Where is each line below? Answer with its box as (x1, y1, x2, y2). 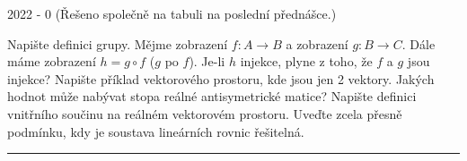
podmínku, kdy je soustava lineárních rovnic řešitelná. (7, 122, 304, 140)
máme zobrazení (7, 52, 96, 71)
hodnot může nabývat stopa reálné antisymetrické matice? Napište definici (7, 87, 417, 106)
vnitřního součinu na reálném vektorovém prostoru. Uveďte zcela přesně (7, 104, 402, 123)
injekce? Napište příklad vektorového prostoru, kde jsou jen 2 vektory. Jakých (7, 69, 435, 88)
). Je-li (189, 52, 225, 71)
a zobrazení (286, 34, 348, 53)
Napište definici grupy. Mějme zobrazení (7, 34, 228, 53)
